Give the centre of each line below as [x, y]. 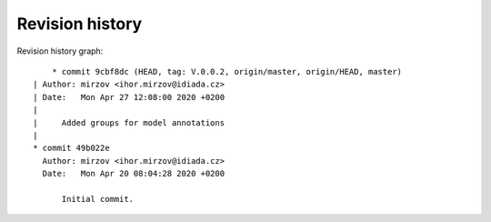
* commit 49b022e [71, 148]
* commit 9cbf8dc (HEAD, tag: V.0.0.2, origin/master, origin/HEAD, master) [227, 71]
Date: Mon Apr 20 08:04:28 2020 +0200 [134, 174]
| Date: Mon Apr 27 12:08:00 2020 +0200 [129, 97]
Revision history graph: [60, 51]
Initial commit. [98, 199]
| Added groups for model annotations [129, 122]
